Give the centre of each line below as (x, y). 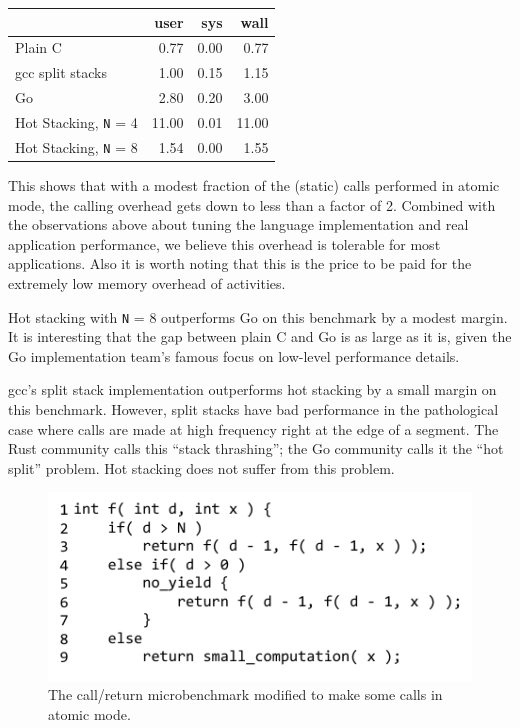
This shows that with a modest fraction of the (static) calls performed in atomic (254, 184)
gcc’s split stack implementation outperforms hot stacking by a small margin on (252, 389)
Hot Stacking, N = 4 (76, 121)
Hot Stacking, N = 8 (76, 146)
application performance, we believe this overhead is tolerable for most (224, 243)
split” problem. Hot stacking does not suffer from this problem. (201, 467)
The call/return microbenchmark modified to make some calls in (245, 694)
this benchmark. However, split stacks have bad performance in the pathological (253, 408)
